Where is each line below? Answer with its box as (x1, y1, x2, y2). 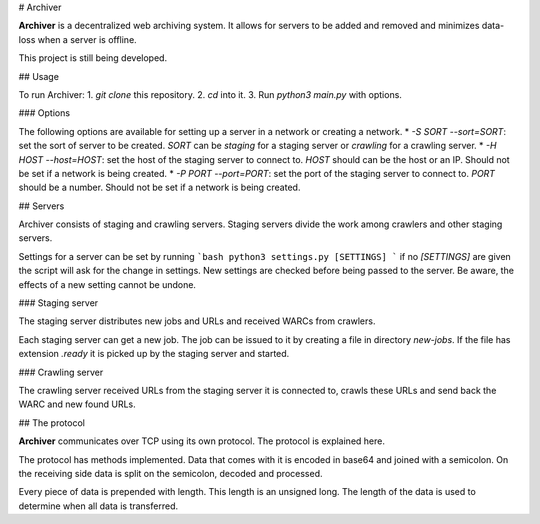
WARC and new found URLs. (18, 398, 137, 410)
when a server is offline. (37, 33, 137, 45)
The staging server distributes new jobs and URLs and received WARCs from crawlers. (18, 315, 376, 327)
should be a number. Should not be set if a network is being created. (18, 181, 301, 194)
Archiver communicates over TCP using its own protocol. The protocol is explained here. (18, 435, 385, 447)
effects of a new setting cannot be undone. (18, 278, 197, 290)
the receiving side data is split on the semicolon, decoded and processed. (18, 467, 323, 479)
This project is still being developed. (18, 52, 168, 64)
